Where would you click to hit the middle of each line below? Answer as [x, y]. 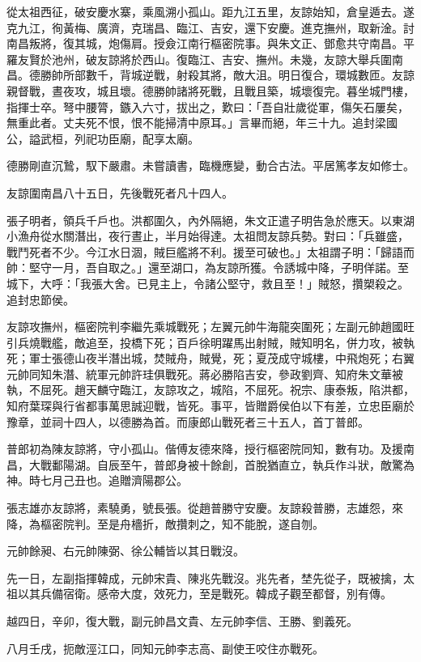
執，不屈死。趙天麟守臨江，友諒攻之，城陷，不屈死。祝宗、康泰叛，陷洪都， [210, 390]
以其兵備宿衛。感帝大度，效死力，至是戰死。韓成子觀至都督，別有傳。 [204, 594]
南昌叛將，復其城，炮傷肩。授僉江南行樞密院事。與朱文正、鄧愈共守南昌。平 [210, 43]
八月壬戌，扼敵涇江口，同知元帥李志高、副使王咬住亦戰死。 [165, 648]
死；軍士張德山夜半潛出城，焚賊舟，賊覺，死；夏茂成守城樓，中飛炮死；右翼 [210, 358]
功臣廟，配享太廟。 [148, 138]
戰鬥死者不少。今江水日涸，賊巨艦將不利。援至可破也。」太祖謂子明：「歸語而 [210, 251]
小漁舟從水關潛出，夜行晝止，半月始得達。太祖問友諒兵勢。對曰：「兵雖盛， [208, 236]
